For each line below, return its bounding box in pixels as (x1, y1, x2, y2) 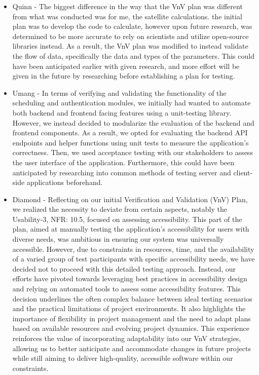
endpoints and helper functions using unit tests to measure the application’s (12, 137, 249, 147)
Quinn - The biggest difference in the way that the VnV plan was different (12, 1, 243, 11)
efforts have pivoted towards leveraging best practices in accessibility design (12, 273, 247, 284)
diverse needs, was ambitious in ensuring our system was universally (12, 234, 224, 244)
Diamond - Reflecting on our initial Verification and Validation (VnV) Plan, (12, 194, 248, 204)
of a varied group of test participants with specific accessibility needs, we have (12, 253, 255, 264)
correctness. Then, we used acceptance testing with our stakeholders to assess (12, 147, 253, 158)
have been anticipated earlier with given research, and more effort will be (12, 60, 240, 71)
